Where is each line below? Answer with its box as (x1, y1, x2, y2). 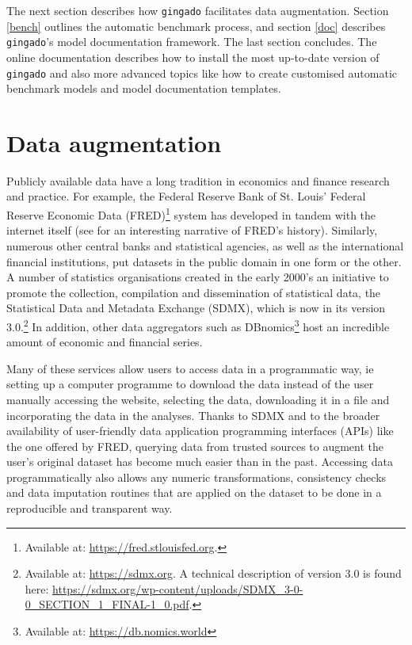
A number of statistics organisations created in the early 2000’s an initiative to (6, 269, 389, 285)
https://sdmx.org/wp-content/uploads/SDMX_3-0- (52, 580, 303, 597)
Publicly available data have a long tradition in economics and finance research (6, 172, 390, 189)
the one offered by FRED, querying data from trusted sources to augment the (6, 437, 384, 454)
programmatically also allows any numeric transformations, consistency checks (6, 468, 387, 485)
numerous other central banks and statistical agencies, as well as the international (6, 237, 404, 254)
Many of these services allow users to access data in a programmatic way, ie (6, 360, 374, 376)
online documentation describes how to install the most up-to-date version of (6, 48, 380, 65)
